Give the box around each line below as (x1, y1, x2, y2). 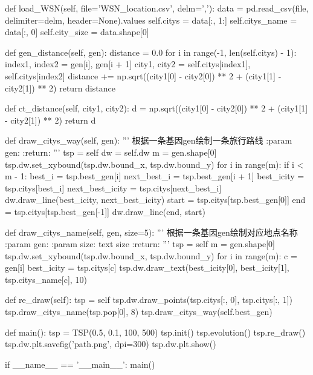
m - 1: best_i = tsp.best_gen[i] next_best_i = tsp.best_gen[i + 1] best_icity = (5, 170, 305, 182)
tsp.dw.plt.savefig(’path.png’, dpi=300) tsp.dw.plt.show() (5, 337, 216, 350)
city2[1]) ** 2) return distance (5, 81, 115, 94)
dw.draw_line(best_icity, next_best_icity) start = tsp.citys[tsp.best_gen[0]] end (5, 193, 306, 206)
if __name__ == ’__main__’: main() (5, 357, 155, 370)
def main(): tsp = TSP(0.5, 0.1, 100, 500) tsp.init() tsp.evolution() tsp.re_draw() (5, 325, 306, 338)
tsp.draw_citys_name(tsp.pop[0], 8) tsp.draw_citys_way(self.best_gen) (5, 305, 273, 318)
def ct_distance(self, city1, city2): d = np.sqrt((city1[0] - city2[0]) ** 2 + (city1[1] (5, 102, 308, 114)
